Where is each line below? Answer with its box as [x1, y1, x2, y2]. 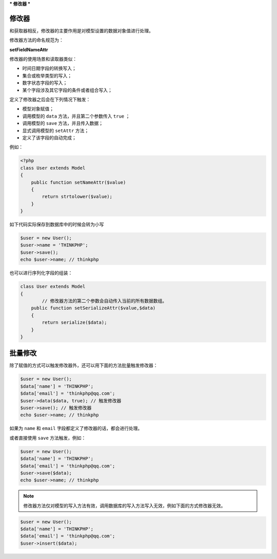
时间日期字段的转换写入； [22, 65, 76, 71]
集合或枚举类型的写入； [22, 72, 72, 79]
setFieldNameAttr [9, 46, 48, 52]
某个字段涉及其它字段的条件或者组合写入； [22, 87, 112, 93]
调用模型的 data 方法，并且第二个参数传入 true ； [22, 113, 130, 119]
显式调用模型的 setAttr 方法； [22, 127, 89, 134]
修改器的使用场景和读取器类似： [9, 56, 77, 62]
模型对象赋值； [22, 106, 54, 112]
